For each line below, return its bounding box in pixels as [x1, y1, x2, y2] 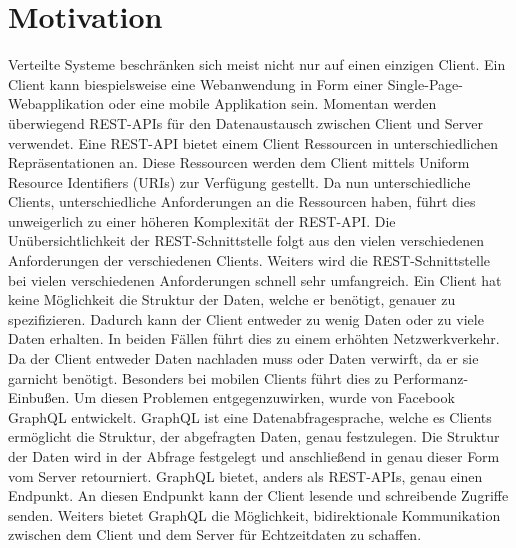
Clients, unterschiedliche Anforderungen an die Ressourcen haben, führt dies [8, 191, 476, 212]
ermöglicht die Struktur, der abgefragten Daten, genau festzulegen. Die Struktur [8, 426, 500, 447]
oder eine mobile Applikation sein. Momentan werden [108, 93, 437, 114]
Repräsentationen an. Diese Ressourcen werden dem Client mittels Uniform [8, 152, 470, 173]
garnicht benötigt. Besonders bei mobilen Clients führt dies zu [8, 367, 389, 388]
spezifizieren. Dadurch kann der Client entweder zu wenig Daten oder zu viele [8, 308, 484, 329]
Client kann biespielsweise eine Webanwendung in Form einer [8, 73, 384, 94]
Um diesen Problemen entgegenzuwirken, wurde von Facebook [73, 387, 455, 408]
